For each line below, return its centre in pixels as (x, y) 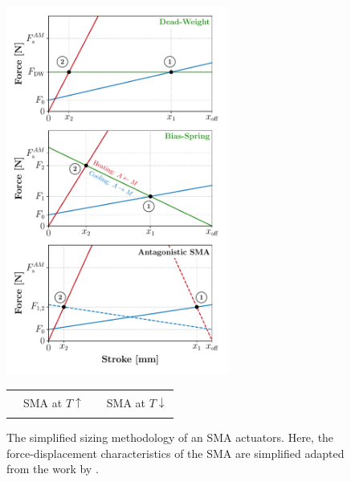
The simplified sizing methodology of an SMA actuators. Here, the (170, 437)
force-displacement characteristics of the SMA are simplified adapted (175, 453)
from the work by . (53, 469)
